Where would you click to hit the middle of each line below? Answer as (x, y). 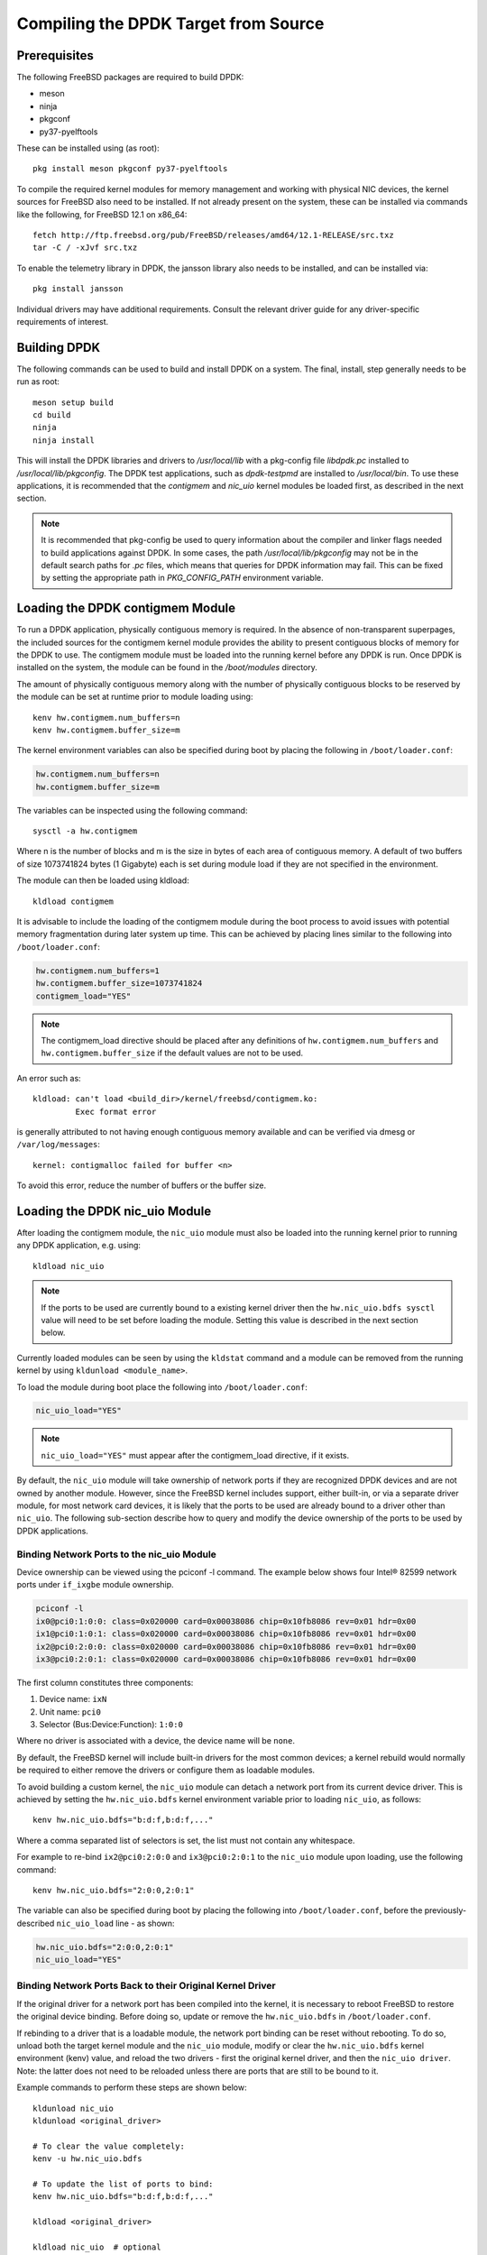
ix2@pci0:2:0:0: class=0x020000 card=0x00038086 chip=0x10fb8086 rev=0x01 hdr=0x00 (226, 1647)
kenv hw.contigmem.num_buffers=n (106, 718)
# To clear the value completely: (109, 2146)
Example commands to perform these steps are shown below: (132, 2087)
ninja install (64, 440)
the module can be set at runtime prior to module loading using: (135, 697)
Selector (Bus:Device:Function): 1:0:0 (111, 1725)
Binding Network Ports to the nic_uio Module (116, 1554)
